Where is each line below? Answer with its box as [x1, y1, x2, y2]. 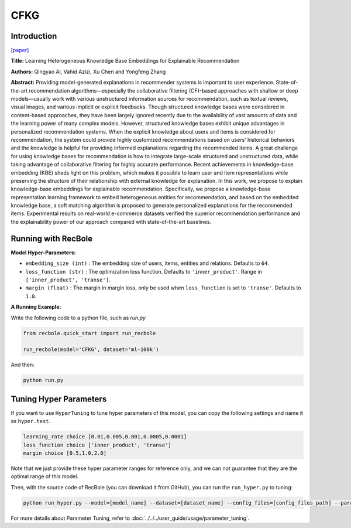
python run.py [23, 377, 64, 384]
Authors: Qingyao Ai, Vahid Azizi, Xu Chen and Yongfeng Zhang [11, 68, 166, 75]
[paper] [11, 47, 29, 54]
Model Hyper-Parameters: [11, 249, 76, 256]
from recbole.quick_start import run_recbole [23, 330, 156, 336]
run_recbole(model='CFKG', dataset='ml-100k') [23, 346, 159, 353]
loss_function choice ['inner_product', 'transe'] [23, 441, 172, 448]
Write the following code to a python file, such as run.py [11, 314, 146, 321]
